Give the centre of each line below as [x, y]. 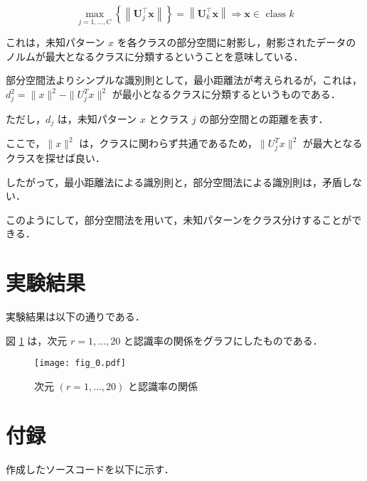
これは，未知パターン [55, 42]
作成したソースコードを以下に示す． [90, 469]
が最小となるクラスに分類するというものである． [226, 94]
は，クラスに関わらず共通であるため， [168, 143]
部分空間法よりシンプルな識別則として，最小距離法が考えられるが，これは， [184, 80]
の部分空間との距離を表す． [264, 118]
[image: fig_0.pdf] [80, 363]
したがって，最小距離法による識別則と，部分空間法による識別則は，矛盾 [174, 182]
